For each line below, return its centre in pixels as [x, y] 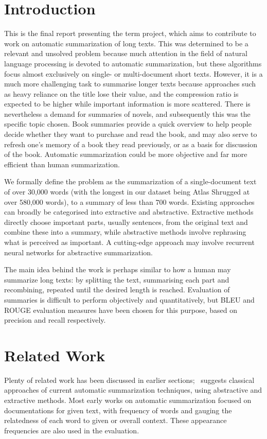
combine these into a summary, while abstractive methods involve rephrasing [125, 232]
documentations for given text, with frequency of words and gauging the [118, 410]
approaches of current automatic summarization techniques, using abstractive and [133, 390]
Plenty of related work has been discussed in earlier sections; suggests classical [129, 380]
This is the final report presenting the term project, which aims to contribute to [130, 33]
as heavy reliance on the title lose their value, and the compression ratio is [121, 93]
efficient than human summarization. [62, 164]
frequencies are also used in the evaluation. [72, 430]
